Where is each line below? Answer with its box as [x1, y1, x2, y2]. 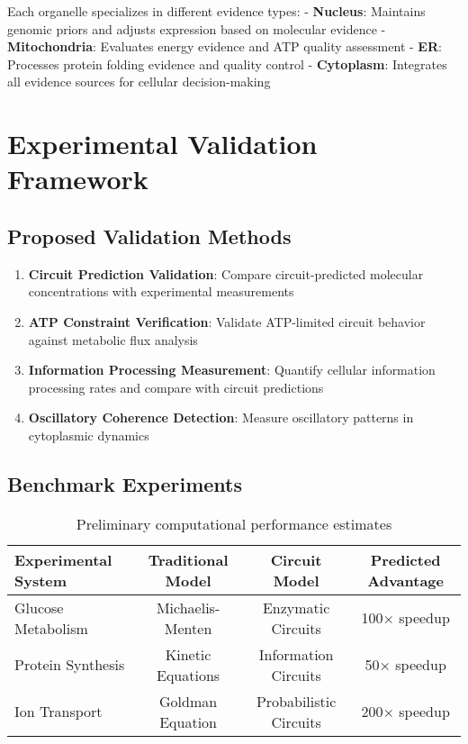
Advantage [367, 569, 444, 591]
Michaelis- [156, 596, 220, 618]
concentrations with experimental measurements [28, 282, 294, 301]
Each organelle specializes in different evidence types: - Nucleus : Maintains [7, 2, 426, 20]
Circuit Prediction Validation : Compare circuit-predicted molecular [28, 264, 424, 283]
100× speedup [361, 607, 450, 629]
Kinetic [165, 643, 211, 665]
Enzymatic [262, 596, 330, 618]
